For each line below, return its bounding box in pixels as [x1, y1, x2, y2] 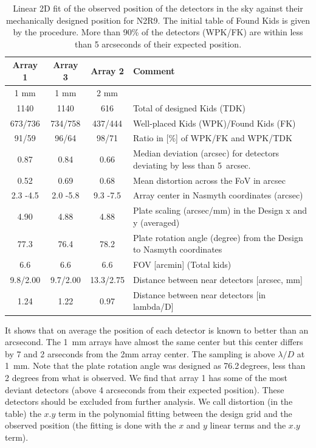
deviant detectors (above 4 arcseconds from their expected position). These [5, 383, 284, 396]
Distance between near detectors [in [132, 288, 266, 301]
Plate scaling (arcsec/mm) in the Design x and [132, 204, 307, 217]
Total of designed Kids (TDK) [132, 101, 246, 114]
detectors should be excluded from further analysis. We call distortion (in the [5, 395, 293, 408]
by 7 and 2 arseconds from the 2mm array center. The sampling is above [5, 347, 275, 360]
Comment [132, 65, 175, 77]
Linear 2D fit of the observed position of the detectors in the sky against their [13, 2, 303, 14]
